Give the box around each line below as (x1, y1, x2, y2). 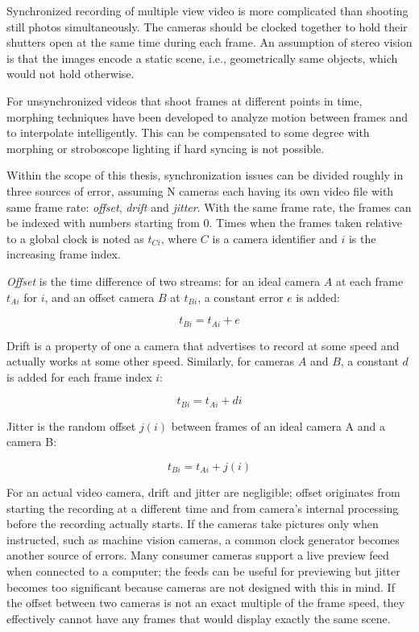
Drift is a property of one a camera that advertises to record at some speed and (6, 337, 400, 353)
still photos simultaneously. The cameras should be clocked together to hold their (6, 18, 408, 35)
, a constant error (197, 288, 284, 305)
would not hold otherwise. (6, 65, 135, 82)
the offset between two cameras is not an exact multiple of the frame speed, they (6, 594, 405, 611)
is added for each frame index (6, 368, 152, 385)
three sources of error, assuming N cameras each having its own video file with (6, 182, 394, 199)
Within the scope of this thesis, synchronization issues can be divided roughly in (6, 167, 404, 184)
